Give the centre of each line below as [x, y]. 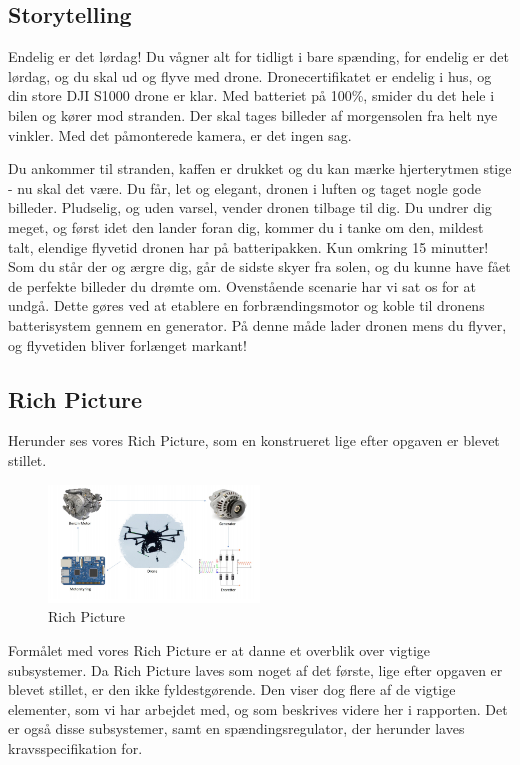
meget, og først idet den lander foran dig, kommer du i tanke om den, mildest [246, 226]
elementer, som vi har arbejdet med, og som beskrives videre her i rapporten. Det [258, 708]
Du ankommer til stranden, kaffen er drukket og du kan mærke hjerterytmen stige [260, 168]
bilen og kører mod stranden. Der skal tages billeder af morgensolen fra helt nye [253, 114]
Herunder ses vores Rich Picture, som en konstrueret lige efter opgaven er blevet [254, 440]
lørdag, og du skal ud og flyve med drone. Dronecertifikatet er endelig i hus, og [250, 75]
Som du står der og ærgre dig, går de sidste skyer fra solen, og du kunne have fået [259, 266]
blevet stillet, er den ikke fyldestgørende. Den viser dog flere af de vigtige [232, 689]
